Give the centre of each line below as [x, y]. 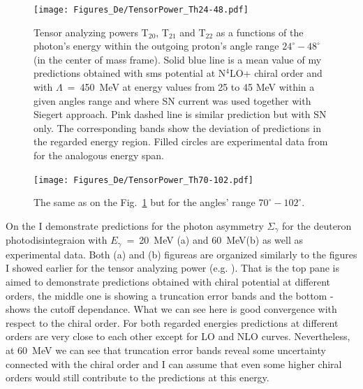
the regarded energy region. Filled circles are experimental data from [181, 141]
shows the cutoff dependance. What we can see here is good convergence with [171, 309]
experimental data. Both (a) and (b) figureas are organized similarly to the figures [181, 254]
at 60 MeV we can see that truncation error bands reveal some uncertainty [166, 350]
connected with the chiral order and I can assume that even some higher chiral [174, 364]
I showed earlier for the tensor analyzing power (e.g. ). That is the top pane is [173, 268]
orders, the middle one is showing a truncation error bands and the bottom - [170, 295]
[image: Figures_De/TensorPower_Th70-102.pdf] [143, 180]
